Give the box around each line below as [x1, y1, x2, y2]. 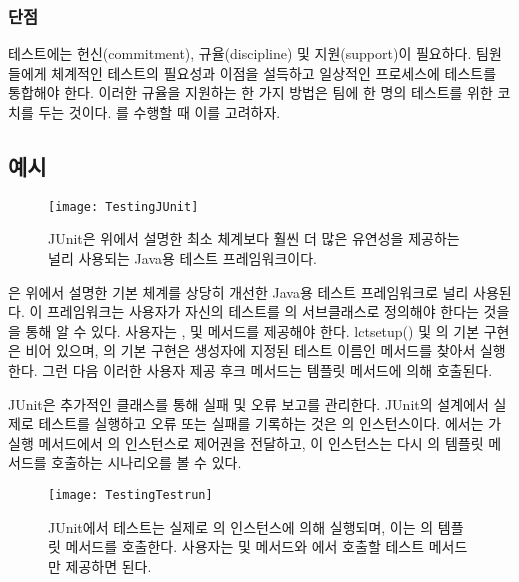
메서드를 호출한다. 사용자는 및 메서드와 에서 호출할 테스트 [65, 536, 425, 557]
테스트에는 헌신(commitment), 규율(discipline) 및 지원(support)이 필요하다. [8, 43, 472, 64]
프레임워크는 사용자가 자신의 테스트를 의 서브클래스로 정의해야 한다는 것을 [46, 301, 510, 322]
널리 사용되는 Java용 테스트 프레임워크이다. [48, 248, 317, 269]
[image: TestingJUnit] [48, 199, 199, 214]
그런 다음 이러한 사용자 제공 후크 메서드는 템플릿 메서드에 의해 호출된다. [42, 360, 493, 381]
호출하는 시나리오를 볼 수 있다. [51, 452, 242, 473]
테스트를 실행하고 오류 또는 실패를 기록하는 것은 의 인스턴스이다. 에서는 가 [38, 413, 502, 434]
